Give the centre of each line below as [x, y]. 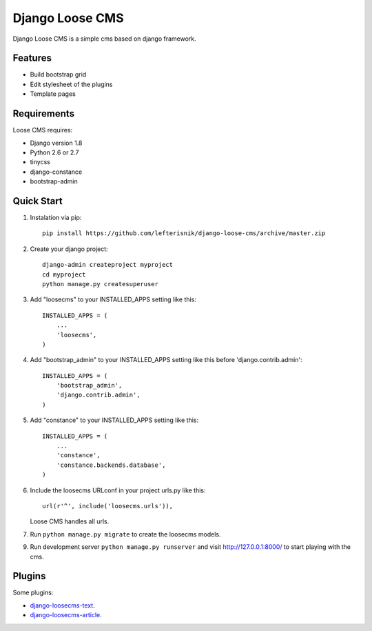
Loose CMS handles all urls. [70, 521]
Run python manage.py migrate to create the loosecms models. [125, 534]
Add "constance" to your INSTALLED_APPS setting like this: [114, 420]
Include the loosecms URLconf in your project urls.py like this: [118, 490]
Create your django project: [69, 249]
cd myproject [64, 274]
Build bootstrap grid [58, 74]
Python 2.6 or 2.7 [54, 152]
